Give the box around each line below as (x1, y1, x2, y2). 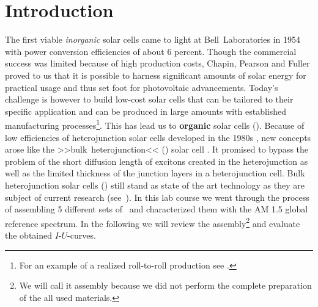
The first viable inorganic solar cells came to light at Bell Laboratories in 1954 (5, 33, 300, 46)
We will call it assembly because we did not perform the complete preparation (19, 279, 312, 292)
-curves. (67, 228, 96, 241)
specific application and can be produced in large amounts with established (5, 104, 287, 117)
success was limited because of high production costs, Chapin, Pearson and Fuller (5, 57, 310, 70)
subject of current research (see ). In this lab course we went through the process (5, 190, 309, 203)
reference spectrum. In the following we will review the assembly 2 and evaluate (5, 215, 300, 229)
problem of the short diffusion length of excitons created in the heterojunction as (5, 154, 308, 167)
